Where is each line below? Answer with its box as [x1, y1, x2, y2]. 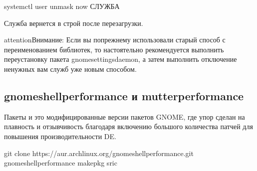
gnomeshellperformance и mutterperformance [4, 88, 244, 103]
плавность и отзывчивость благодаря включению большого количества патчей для [4, 121, 253, 132]
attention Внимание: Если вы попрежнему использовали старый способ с [4, 34, 226, 45]
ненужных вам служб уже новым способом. [4, 63, 137, 74]
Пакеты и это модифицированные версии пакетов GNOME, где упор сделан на [4, 111, 245, 122]
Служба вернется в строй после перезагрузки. [4, 17, 143, 28]
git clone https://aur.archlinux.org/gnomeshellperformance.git [4, 148, 194, 158]
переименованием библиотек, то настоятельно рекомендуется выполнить [4, 44, 224, 54]
